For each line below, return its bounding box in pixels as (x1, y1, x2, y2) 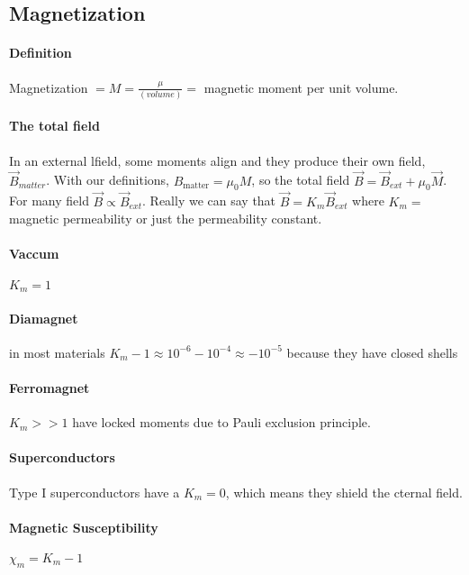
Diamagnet (9, 308, 78, 327)
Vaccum (9, 244, 59, 263)
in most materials (9, 342, 105, 361)
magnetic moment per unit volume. (203, 78, 399, 96)
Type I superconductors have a (9, 482, 180, 501)
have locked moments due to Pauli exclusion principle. (72, 413, 371, 432)
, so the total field (251, 170, 350, 189)
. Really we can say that (142, 191, 276, 210)
